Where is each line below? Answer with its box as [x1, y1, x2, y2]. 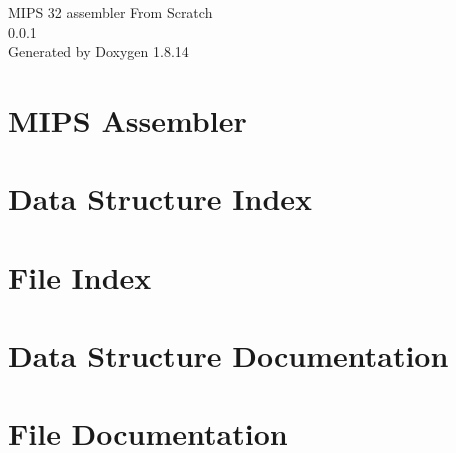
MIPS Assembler [8, 99, 247, 140]
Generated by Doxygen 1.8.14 [8, 41, 189, 62]
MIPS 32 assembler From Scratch [8, 2, 213, 22]
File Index [8, 256, 152, 297]
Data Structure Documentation [8, 335, 449, 376]
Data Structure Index [8, 178, 313, 219]
